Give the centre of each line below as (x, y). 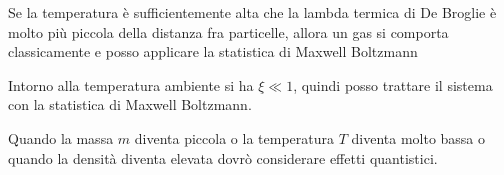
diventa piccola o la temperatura (234, 137)
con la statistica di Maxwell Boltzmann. (130, 104)
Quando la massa (61, 137)
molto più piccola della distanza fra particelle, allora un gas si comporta (228, 31)
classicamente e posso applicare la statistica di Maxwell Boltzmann (213, 51)
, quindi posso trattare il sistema (393, 84)
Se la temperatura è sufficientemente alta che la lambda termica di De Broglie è (252, 12)
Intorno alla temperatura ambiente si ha (131, 84)
